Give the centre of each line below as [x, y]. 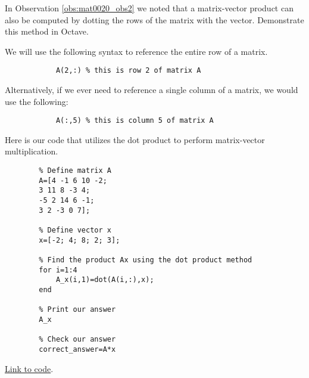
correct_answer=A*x [77, 349]
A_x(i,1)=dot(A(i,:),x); [105, 280]
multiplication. [32, 151]
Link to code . [29, 368]
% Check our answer [77, 340]
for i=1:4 [58, 270]
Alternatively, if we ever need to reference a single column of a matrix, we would [152, 90]
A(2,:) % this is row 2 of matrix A [128, 71]
